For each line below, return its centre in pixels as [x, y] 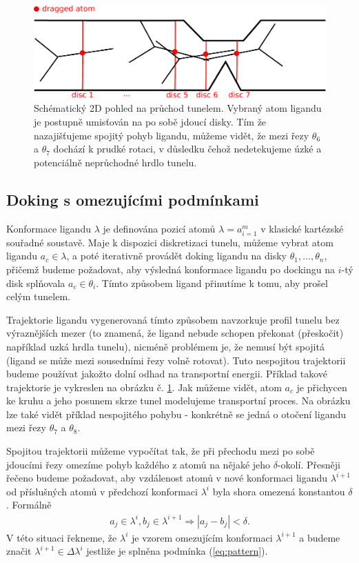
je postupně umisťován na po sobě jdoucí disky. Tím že [150, 122]
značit [19, 551]
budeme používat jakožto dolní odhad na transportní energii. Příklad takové [167, 374]
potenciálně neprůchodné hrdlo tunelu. [115, 162]
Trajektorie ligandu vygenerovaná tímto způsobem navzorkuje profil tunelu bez [173, 319]
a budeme [320, 537]
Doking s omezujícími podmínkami [133, 199]
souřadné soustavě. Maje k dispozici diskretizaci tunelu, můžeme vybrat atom [170, 242]
